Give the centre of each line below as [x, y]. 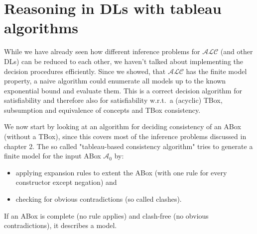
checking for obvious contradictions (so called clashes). [99, 199]
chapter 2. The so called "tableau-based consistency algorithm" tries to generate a [128, 146]
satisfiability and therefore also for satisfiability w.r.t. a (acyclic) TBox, [113, 100]
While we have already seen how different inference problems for [102, 51]
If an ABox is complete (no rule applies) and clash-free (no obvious [106, 215]
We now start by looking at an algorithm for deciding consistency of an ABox [123, 126]
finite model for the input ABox [53, 156]
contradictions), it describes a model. [61, 225]
